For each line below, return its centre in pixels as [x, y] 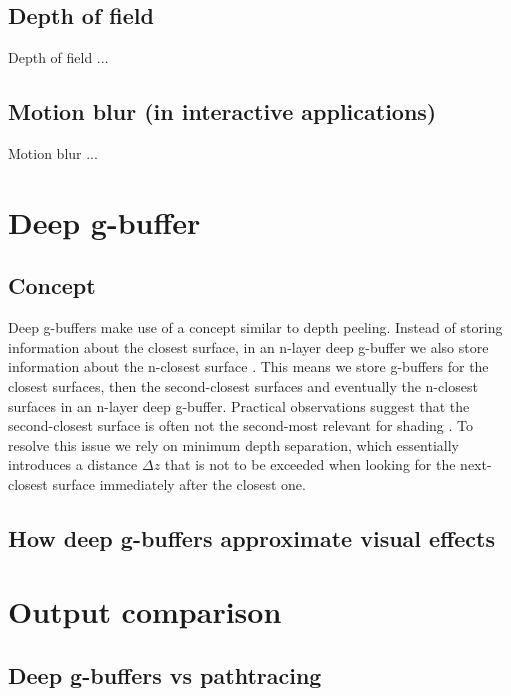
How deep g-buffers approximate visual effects [251, 537]
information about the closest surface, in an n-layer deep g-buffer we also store [248, 346]
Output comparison [145, 611]
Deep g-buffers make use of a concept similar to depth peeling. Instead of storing [255, 327]
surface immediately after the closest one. [179, 483]
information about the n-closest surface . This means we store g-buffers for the [248, 366]
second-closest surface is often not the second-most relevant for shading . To [241, 425]
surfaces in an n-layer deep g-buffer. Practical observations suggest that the [239, 405]
